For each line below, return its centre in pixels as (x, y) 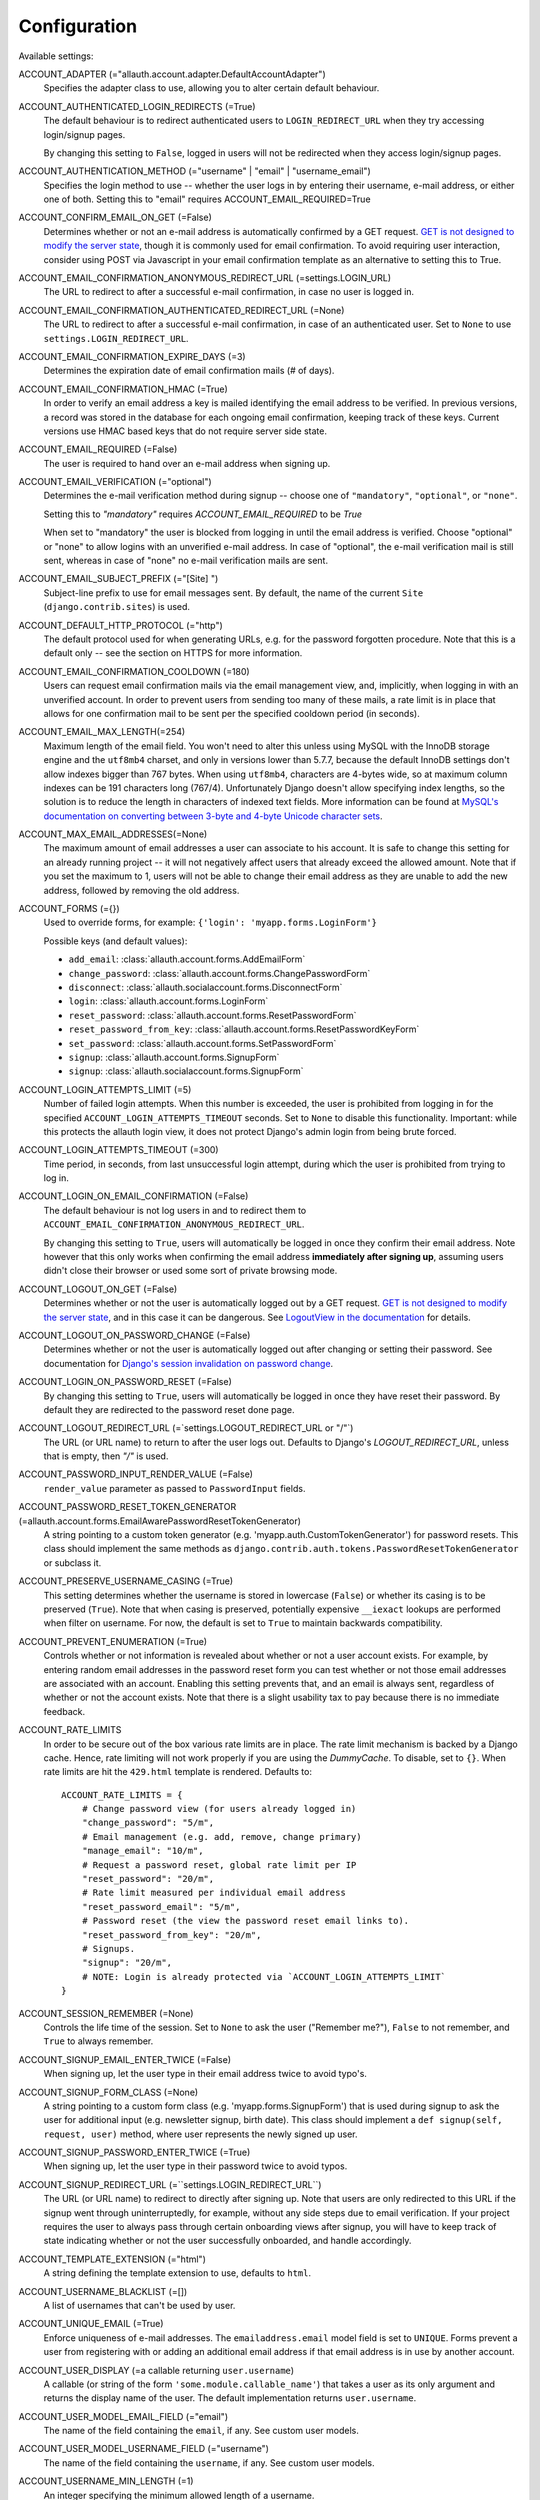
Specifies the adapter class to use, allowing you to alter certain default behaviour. (211, 88)
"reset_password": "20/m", (148, 1879)
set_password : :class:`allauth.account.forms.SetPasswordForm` (202, 1043)
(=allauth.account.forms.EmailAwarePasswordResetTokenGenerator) (160, 1521)
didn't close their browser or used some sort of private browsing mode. (190, 1271)
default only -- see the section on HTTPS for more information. (173, 653)
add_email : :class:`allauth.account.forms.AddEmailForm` (187, 959)
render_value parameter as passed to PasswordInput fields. (174, 1488)
